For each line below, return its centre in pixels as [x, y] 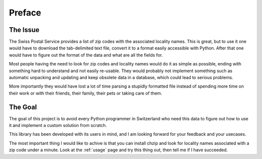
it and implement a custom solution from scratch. [58, 126]
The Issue [24, 30]
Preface [25, 13]
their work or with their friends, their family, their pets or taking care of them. [86, 93]
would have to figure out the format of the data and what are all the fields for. [86, 55]
